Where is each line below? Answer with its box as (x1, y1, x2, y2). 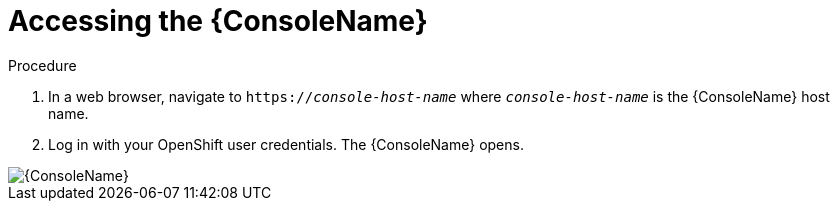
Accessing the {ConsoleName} (8, 4, 428, 38)
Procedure (8, 56, 77, 74)
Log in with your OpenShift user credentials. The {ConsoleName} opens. (48, 135, 524, 153)
